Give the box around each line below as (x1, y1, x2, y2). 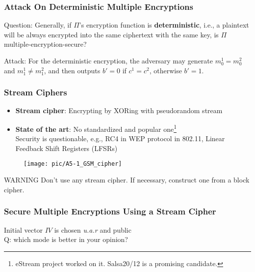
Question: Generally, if (4, 20, 72, 30)
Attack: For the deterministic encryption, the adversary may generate (4, 56, 213, 65)
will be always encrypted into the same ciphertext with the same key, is (4, 29, 219, 39)
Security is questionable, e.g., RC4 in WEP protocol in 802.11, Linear (15, 133, 225, 144)
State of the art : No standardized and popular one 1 (15, 122, 177, 134)
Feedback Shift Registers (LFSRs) (15, 143, 118, 153)
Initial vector (4, 224, 43, 235)
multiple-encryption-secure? (4, 39, 87, 49)
